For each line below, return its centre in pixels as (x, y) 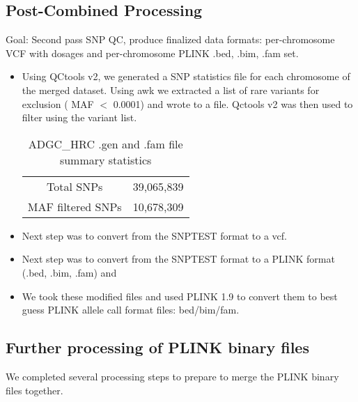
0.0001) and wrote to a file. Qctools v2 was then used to (233, 103)
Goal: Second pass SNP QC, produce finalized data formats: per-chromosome (170, 39)
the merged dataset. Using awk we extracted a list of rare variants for (171, 90)
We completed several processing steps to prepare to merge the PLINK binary (172, 376)
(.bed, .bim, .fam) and (69, 272)
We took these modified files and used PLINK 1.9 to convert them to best (180, 296)
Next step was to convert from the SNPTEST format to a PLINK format (178, 259)
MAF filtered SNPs (75, 206)
